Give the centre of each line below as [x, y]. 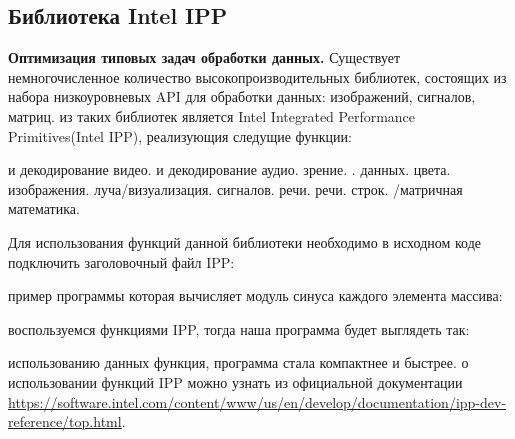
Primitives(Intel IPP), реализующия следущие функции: [180, 135]
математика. [44, 208]
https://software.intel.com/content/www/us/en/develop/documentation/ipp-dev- [257, 401]
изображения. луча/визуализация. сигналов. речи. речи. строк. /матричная [235, 188]
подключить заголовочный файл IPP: [121, 261]
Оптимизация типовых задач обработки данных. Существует [204, 57]
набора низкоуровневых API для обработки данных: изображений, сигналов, [242, 96]
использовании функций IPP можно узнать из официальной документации [235, 381]
